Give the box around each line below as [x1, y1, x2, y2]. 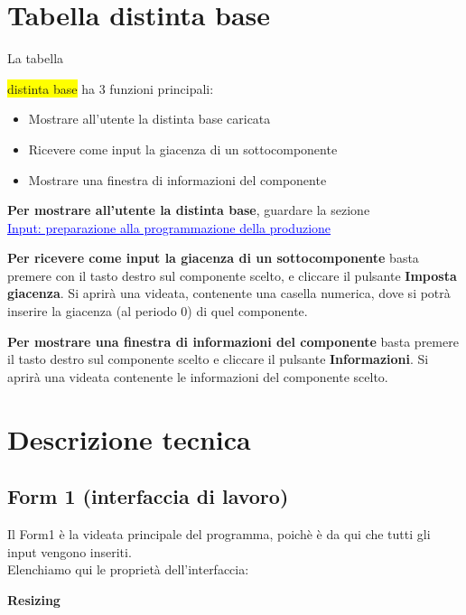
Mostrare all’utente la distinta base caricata [28, 109, 271, 128]
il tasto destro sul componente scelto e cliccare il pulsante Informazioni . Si [7, 349, 429, 368]
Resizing [7, 590, 61, 609]
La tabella [7, 49, 64, 68]
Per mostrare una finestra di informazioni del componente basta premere [7, 331, 459, 350]
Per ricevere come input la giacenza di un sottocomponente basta [7, 248, 419, 267]
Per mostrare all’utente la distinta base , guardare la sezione [7, 200, 370, 219]
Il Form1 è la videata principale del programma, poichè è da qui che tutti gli [7, 525, 431, 544]
